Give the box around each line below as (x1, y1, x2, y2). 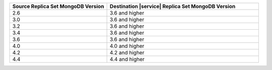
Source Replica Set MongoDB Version (12, 3, 104, 10)
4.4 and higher (109, 56, 145, 62)
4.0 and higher (109, 43, 145, 49)
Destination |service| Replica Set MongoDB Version (109, 3, 236, 10)
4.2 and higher (109, 49, 145, 56)
